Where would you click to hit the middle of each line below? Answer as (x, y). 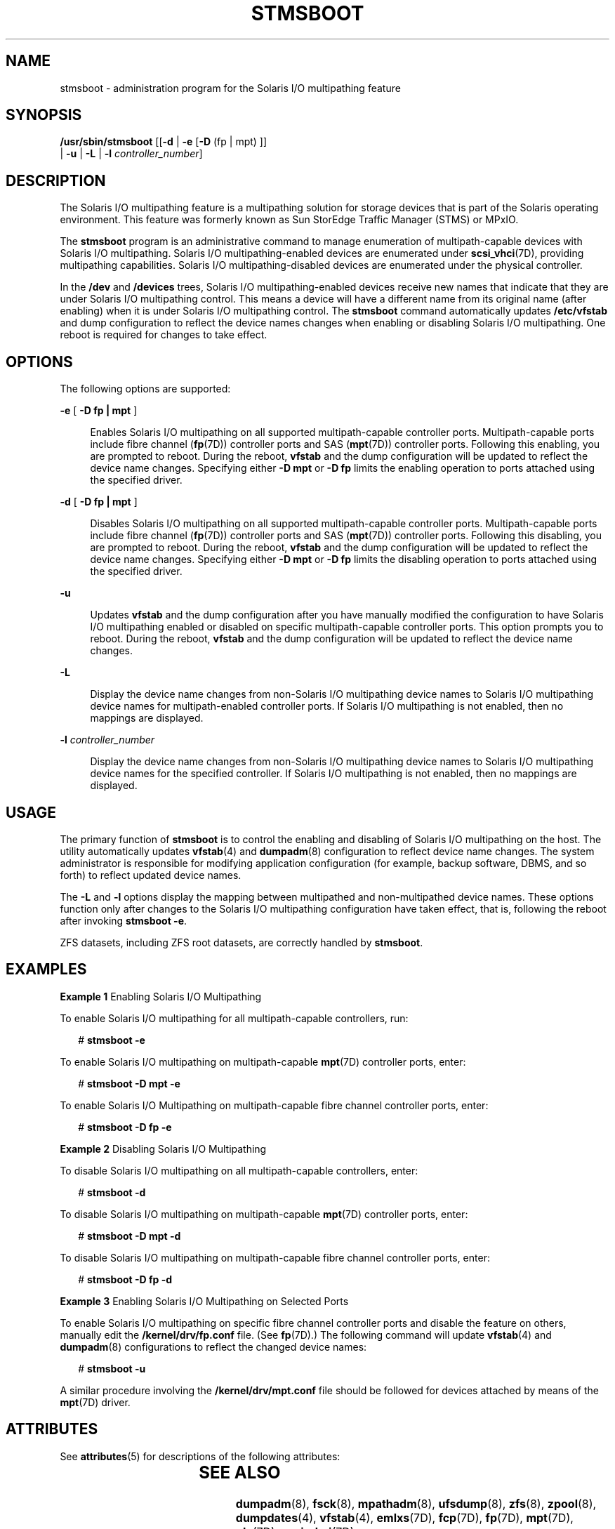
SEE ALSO (240, 1472)
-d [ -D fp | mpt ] (99, 502)
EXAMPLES (46, 969)
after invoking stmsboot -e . (124, 920)
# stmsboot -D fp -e (125, 1127)
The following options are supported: (145, 389)
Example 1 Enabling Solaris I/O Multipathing (161, 996)
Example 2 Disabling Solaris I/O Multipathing (163, 1149)
